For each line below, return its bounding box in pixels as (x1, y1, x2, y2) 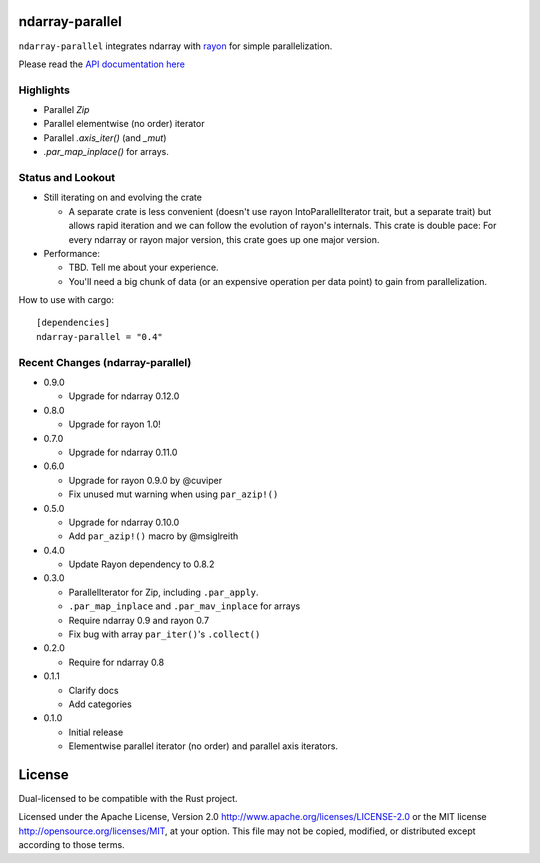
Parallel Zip (43, 104, 90, 116)
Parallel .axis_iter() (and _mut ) (43, 131, 167, 144)
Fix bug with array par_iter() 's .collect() (68, 628, 261, 640)
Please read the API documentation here (18, 58, 185, 70)
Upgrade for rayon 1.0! (68, 418, 162, 430)
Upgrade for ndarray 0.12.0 (68, 390, 180, 402)
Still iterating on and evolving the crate (43, 191, 202, 204)
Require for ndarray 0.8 (68, 656, 165, 668)
